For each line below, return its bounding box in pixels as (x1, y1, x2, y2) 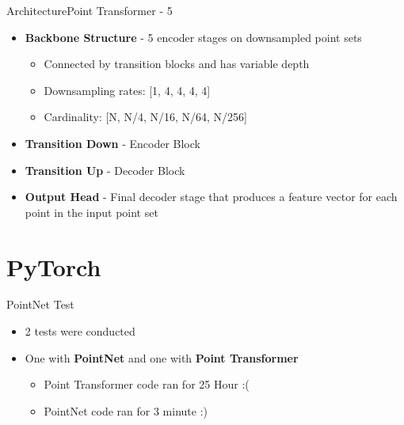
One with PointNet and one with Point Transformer (25, 349, 299, 366)
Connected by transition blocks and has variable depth (44, 55, 310, 72)
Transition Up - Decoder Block (25, 161, 185, 178)
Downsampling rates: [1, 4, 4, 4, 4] (44, 82, 211, 98)
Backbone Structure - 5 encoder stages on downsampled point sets (25, 28, 362, 45)
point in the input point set (25, 203, 158, 220)
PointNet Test (6, 296, 74, 313)
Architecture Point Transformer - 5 (6, 2, 173, 18)
